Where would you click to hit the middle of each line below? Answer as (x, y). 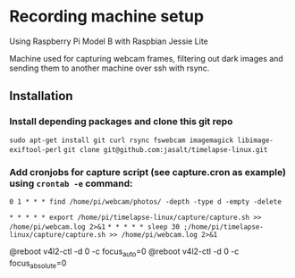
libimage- (256, 140)
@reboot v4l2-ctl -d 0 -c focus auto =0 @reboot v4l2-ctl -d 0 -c (124, 252)
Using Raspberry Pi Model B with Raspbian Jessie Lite (109, 41)
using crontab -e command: (71, 183)
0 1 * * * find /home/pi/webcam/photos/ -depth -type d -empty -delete (145, 202)
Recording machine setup (106, 17)
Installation (41, 96)
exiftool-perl (36, 149)
